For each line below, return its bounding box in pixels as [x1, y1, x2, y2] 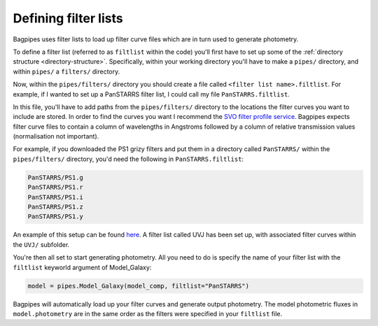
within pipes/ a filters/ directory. [13, 67, 120, 76]
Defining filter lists [13, 10, 123, 26]
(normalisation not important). [13, 132, 99, 141]
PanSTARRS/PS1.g [27, 173, 84, 181]
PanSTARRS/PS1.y [27, 213, 84, 220]
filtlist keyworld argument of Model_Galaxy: [13, 263, 152, 271]
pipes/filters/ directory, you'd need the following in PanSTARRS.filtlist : [13, 155, 244, 163]
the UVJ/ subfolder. [13, 240, 70, 248]
